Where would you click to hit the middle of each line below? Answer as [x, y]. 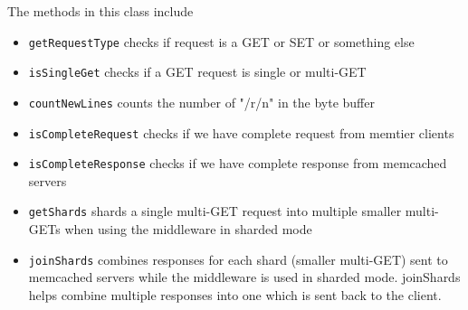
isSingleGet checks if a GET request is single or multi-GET [197, 72]
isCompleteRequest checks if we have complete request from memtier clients [241, 132]
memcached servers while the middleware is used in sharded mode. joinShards [244, 277]
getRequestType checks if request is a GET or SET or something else [221, 41]
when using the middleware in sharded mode [188, 229]
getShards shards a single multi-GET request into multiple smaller [215, 211]
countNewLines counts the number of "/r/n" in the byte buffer [201, 102]
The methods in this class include [100, 11]
